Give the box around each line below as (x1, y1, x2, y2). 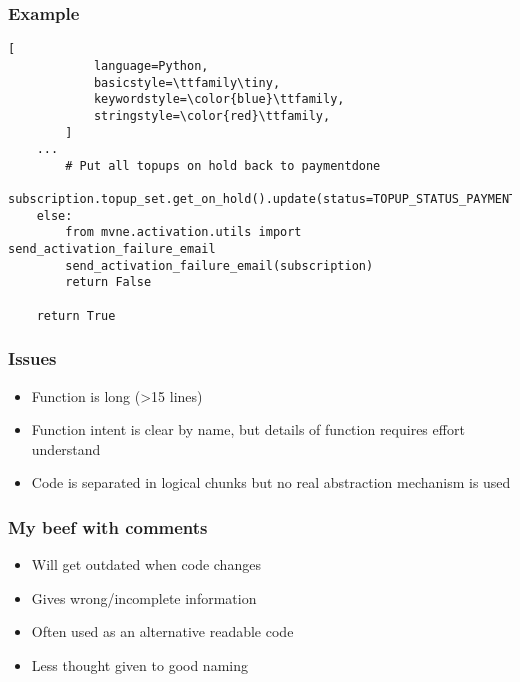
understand (31, 438, 101, 459)
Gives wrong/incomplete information (31, 587, 257, 608)
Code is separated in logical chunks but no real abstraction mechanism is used (31, 472, 511, 493)
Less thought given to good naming (31, 654, 248, 675)
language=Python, (93, 58, 209, 73)
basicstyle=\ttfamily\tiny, (93, 75, 281, 90)
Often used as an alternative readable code (31, 621, 294, 642)
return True (36, 308, 116, 323)
